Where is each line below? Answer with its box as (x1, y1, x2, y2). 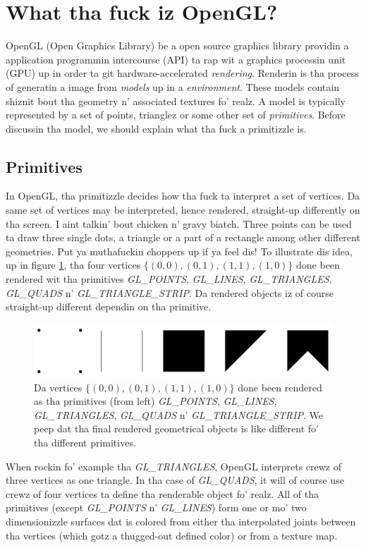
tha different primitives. (34, 434, 136, 449)
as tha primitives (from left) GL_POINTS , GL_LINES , (34, 394, 277, 408)
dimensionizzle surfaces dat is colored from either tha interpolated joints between (6, 513, 356, 528)
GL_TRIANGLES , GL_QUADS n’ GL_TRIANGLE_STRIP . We (34, 407, 323, 422)
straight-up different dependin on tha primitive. (6, 299, 212, 314)
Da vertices (34, 379, 83, 394)
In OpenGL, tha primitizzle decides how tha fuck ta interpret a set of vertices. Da (6, 188, 360, 203)
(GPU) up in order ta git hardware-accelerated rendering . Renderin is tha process (6, 66, 359, 80)
